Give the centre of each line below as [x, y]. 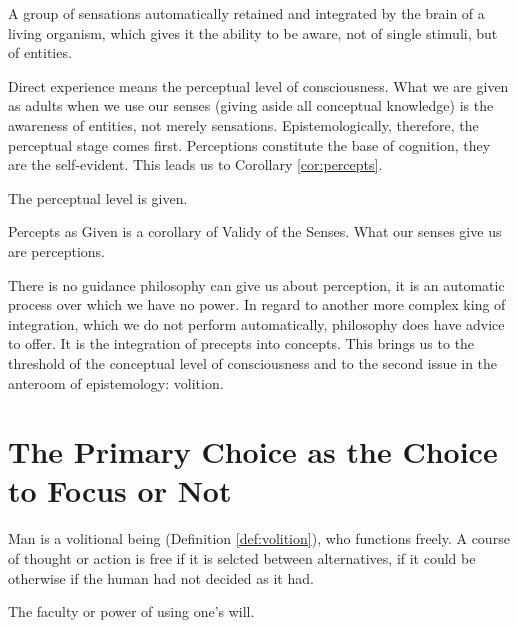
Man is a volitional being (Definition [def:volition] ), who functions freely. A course [259, 538]
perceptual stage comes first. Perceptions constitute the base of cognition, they [249, 144]
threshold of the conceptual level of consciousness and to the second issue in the [253, 362]
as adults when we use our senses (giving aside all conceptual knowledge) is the [251, 105]
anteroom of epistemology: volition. [116, 382]
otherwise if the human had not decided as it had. [161, 577]
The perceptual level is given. [98, 197]
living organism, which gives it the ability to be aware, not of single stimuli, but [253, 32]
